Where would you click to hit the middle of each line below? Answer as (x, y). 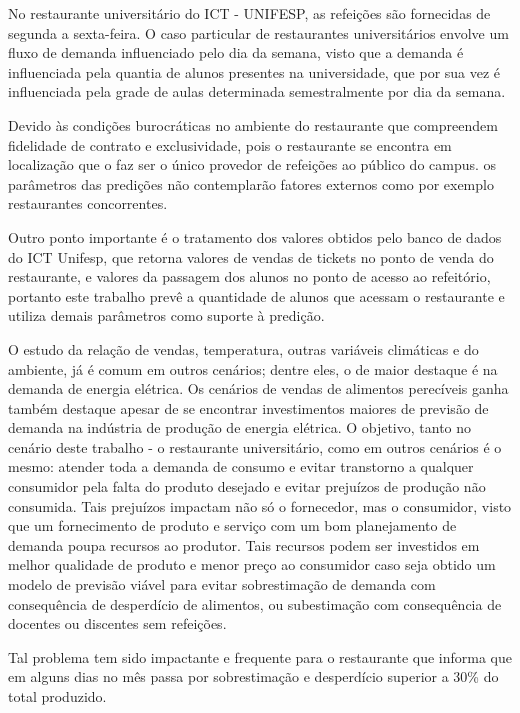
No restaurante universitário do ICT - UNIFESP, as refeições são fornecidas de (249, 13)
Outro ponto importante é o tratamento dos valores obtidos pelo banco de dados (255, 236)
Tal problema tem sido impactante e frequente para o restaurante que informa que (260, 656)
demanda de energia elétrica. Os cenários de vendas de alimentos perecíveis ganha (258, 388)
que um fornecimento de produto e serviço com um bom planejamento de (232, 525)
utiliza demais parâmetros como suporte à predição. (166, 315)
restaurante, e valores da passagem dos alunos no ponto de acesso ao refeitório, (249, 276)
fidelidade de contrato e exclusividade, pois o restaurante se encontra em (230, 144)
